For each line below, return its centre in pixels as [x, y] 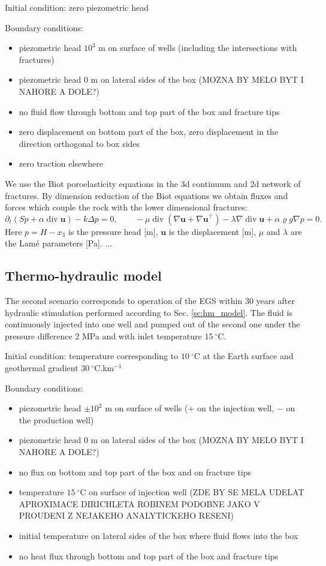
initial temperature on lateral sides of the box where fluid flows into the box [159, 536]
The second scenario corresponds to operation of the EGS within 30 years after [150, 301]
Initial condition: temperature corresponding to [92, 356]
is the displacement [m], [212, 231]
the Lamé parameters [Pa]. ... [59, 243]
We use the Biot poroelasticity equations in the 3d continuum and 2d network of [153, 183]
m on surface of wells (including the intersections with [198, 48]
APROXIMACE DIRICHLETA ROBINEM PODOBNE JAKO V [139, 503]
